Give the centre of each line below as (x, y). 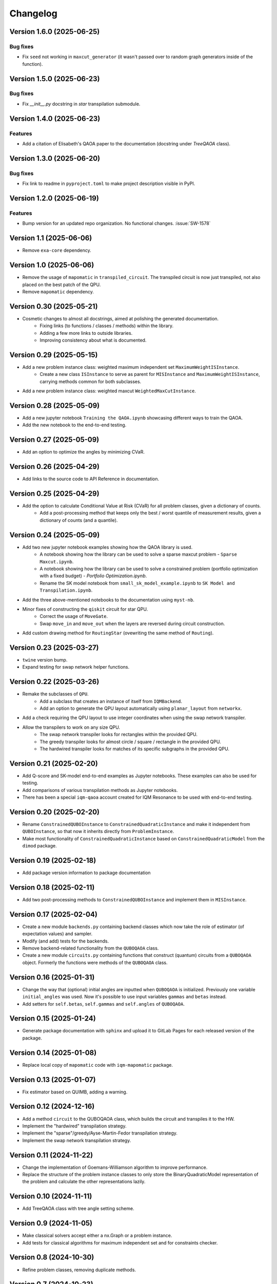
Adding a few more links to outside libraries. (86, 333)
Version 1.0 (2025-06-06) (52, 265)
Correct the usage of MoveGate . (74, 616)
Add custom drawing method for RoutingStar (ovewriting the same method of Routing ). (118, 633)
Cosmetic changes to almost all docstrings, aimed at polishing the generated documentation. (121, 318)
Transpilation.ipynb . (66, 590)
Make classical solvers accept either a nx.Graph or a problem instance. (97, 1236)
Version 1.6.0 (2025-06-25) (55, 32)
